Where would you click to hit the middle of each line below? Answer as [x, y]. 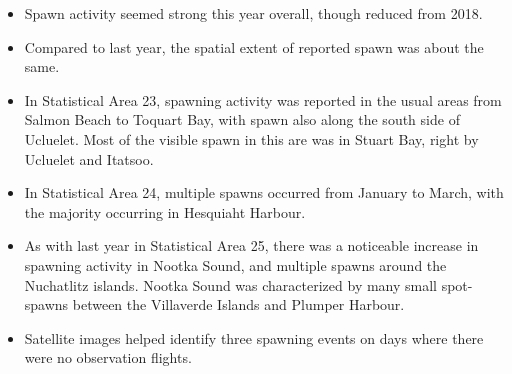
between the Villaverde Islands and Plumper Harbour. [238, 304]
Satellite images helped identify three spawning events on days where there [254, 337]
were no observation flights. [108, 357]
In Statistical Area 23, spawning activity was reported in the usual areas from [263, 99]
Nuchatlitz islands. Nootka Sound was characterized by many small [231, 284]
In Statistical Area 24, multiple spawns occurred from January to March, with [264, 192]
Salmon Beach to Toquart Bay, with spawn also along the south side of [242, 119]
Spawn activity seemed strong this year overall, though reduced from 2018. [253, 13]
